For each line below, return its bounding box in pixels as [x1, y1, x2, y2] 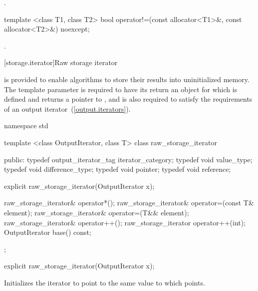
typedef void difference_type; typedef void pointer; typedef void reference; [4, 164, 231, 174]
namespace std [4, 120, 48, 131]
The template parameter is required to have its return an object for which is [4, 84, 238, 94]
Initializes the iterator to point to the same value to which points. [4, 277, 205, 287]
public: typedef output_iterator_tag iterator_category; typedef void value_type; [4, 154, 253, 164]
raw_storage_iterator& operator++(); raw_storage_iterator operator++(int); [4, 217, 246, 227]
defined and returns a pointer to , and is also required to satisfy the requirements [4, 94, 253, 104]
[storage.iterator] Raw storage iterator [4, 57, 118, 68]
